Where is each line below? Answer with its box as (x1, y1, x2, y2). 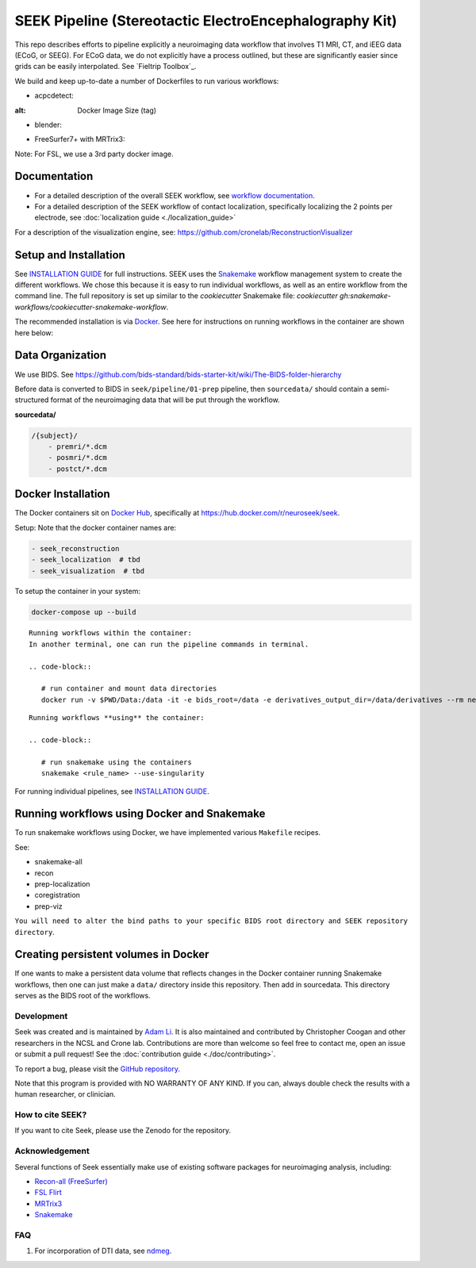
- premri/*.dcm (48, 442, 107, 451)
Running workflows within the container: (29, 629, 192, 638)
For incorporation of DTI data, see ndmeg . (34, 1246, 172, 1256)
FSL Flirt (34, 1188, 63, 1197)
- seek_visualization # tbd (31, 566, 145, 575)
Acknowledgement (14, 1146, 90, 1157)
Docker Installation (14, 488, 110, 501)
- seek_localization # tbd (31, 555, 140, 565)
